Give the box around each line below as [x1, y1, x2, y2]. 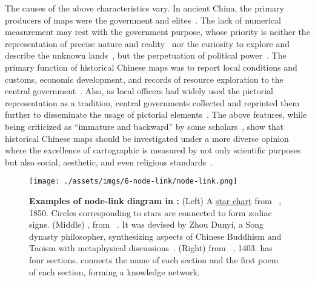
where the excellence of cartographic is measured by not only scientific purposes [5, 144, 301, 156]
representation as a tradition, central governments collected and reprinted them [5, 96, 300, 109]
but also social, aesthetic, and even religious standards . [5, 155, 213, 168]
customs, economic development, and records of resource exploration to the [5, 72, 283, 85]
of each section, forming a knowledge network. [29, 265, 200, 278]
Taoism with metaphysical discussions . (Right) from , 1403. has [29, 242, 273, 254]
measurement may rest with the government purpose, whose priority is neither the [5, 25, 310, 38]
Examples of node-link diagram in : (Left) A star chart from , [29, 194, 282, 207]
